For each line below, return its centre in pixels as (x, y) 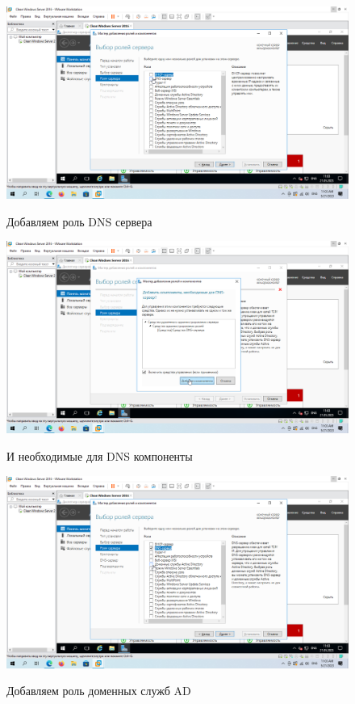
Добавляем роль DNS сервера (79, 221)
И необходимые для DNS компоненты (100, 455)
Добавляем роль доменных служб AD (99, 691)
